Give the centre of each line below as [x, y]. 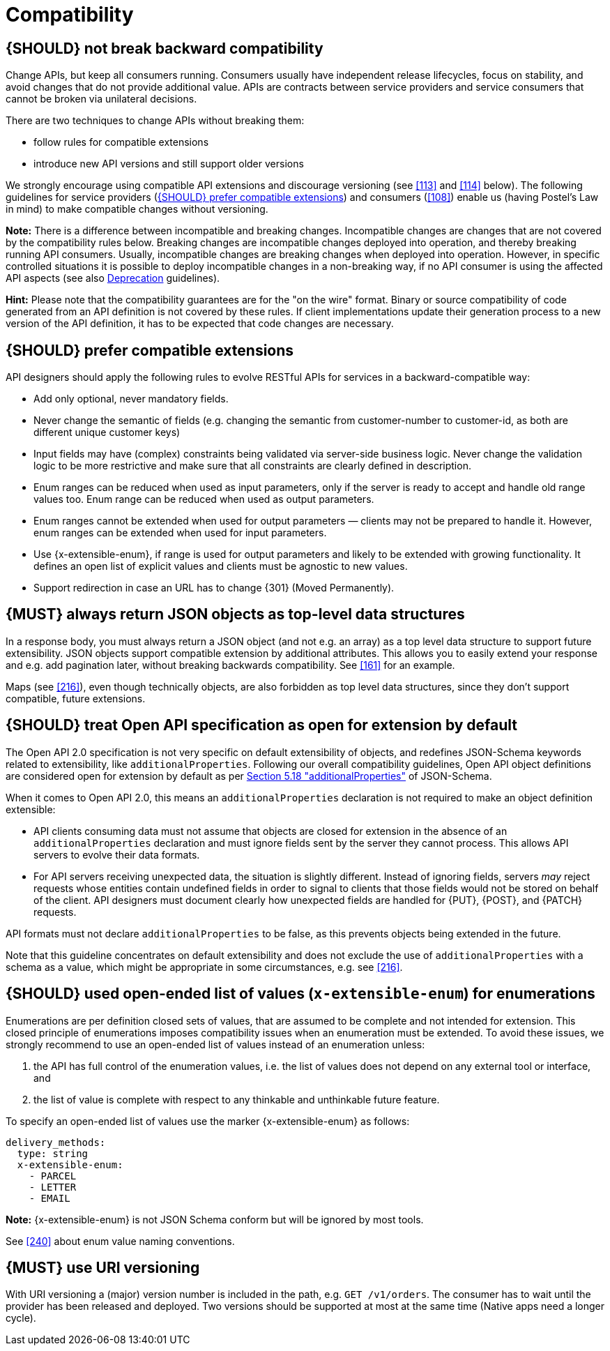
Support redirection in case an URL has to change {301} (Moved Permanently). [214, 588]
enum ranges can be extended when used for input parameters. [180, 533]
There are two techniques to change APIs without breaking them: [155, 121]
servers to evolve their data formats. [117, 854]
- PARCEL [53, 1176]
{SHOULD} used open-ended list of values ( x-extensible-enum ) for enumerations [300, 994]
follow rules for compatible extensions [121, 142]
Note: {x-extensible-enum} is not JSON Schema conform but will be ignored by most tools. [215, 1219]
